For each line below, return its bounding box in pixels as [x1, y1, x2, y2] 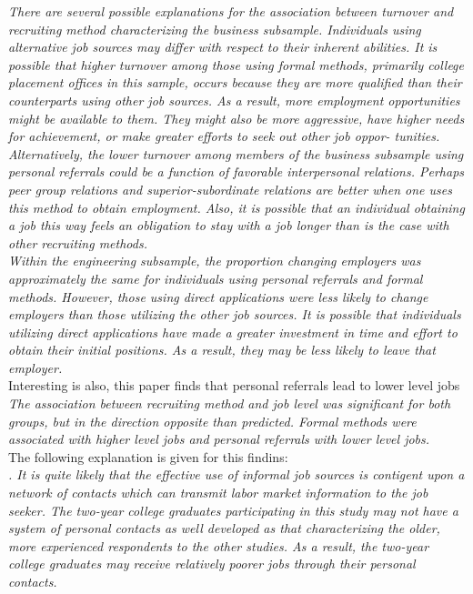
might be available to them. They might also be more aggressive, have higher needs [8, 108, 465, 127]
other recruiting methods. [8, 233, 147, 252]
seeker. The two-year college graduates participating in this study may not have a [8, 500, 458, 519]
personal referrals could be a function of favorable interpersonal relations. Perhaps [8, 162, 465, 181]
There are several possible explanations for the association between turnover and [8, 2, 454, 20]
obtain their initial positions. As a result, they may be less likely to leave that [8, 340, 436, 359]
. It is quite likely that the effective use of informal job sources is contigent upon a [8, 465, 465, 484]
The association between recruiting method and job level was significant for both [8, 394, 451, 413]
